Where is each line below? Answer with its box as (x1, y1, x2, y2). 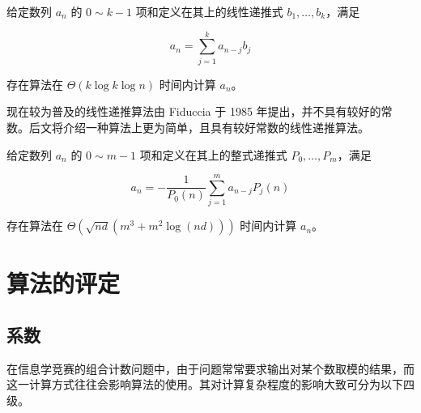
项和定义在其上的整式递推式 (139, 146, 287, 163)
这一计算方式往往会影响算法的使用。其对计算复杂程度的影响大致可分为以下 (6, 376, 403, 393)
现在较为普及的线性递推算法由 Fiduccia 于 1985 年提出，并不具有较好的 (6, 103, 381, 120)
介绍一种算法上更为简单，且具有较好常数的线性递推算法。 (62, 118, 369, 135)
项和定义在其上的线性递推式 (135, 3, 283, 19)
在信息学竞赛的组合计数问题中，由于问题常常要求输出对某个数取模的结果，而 (6, 360, 415, 377)
